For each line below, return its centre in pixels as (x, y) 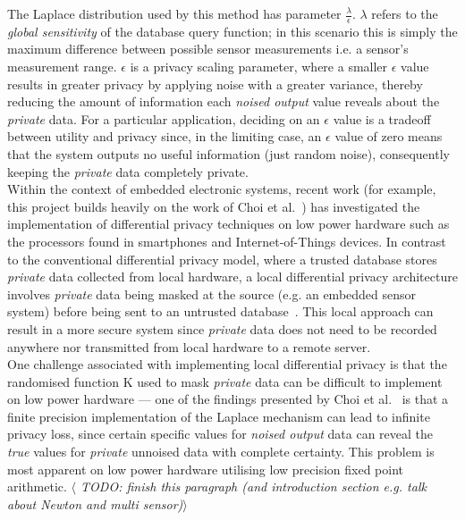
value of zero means (389, 136)
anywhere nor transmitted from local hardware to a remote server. (189, 346)
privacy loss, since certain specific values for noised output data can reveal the (220, 434)
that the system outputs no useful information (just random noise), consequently (228, 153)
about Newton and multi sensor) (95, 503)
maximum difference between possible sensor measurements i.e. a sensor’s (208, 49)
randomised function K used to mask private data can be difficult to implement (225, 381)
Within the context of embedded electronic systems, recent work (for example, (222, 189)
